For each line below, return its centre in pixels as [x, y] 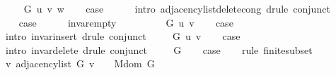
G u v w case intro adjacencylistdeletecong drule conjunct [177, 8]
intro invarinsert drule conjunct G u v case [123, 36]
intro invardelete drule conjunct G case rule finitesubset [159, 49]
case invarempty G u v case [126, 22]
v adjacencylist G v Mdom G [80, 63]
